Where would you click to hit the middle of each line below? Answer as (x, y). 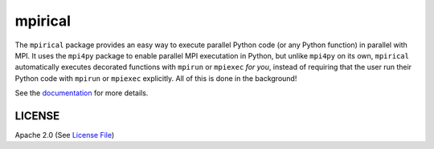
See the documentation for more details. (82, 93)
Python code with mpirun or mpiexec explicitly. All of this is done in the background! (156, 78)
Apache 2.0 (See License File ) (65, 135)
